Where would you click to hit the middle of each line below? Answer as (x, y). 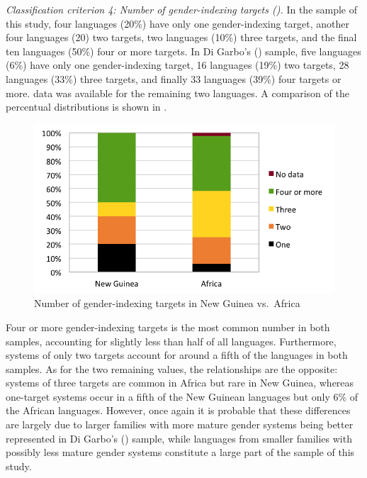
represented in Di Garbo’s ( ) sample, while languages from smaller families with (179, 438)
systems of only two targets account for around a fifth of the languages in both (177, 355)
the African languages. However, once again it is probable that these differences (178, 410)
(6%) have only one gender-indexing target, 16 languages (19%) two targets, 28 (177, 65)
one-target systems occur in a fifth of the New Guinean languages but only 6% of (182, 396)
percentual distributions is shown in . (86, 107)
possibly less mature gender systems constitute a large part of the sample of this (180, 452)
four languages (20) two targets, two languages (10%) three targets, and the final (181, 37)
